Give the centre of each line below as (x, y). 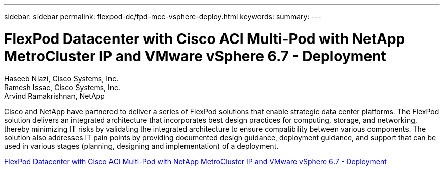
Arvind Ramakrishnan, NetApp (54, 96)
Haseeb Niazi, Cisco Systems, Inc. (61, 78)
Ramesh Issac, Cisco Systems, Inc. (62, 87)
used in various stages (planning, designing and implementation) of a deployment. (141, 146)
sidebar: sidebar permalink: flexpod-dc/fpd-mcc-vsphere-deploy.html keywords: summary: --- (163, 16)
